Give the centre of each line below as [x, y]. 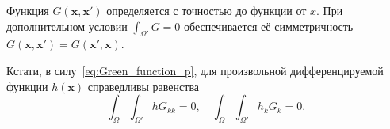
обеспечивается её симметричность [269, 26]
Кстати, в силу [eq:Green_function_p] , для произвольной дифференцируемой [195, 70]
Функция [28, 10]
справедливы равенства [143, 86]
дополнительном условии [67, 26]
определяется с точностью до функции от [206, 10]
